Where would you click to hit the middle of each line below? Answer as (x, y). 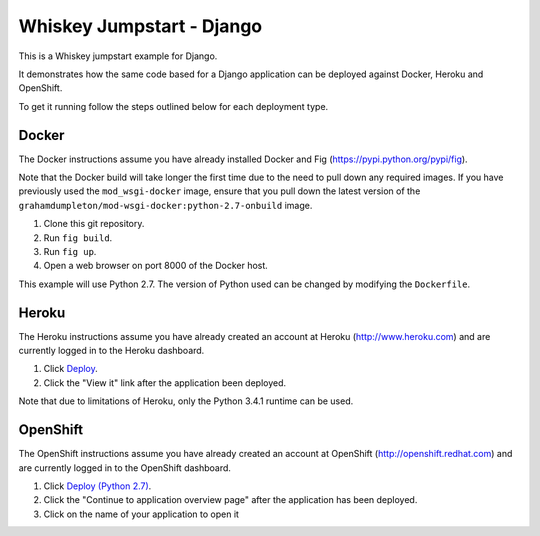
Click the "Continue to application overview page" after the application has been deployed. (230, 500)
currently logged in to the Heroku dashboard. (111, 351)
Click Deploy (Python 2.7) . (97, 486)
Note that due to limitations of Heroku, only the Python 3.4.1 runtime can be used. (186, 401)
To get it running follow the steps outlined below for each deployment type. (173, 106)
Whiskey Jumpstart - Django (140, 26)
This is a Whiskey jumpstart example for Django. (118, 56)
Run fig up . (70, 251)
